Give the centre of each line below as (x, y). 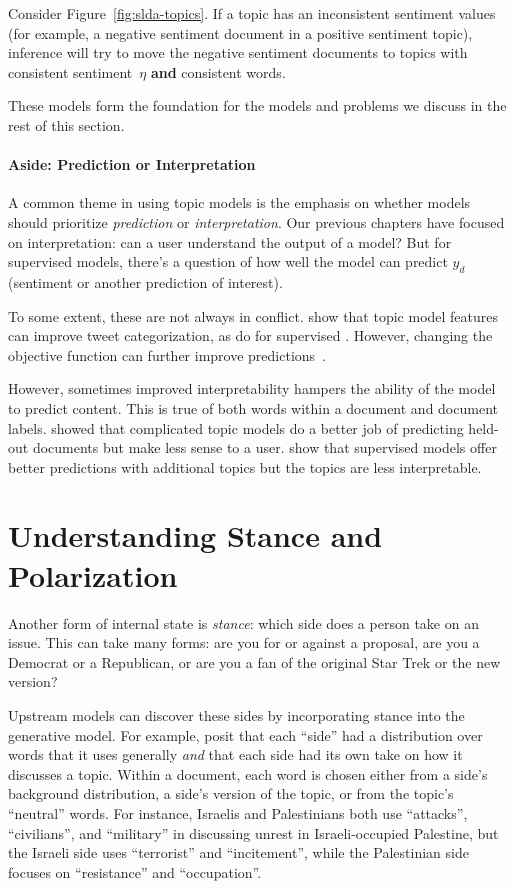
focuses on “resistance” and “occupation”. (135, 871)
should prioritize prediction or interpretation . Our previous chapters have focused (256, 221)
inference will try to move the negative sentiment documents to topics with (238, 52)
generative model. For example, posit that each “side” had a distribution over (245, 734)
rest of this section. (66, 124)
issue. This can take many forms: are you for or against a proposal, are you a (244, 642)
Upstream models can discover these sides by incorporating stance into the (236, 714)
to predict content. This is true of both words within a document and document (253, 407)
